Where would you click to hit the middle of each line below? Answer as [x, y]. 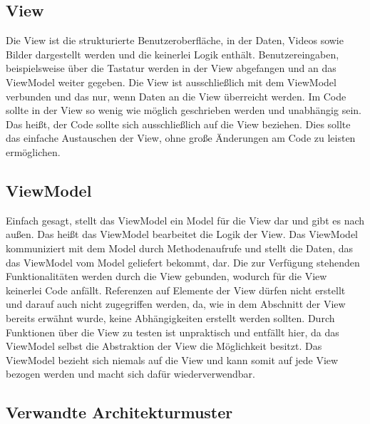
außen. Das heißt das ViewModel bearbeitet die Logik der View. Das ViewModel [182, 234]
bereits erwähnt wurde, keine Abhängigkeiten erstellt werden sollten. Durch [170, 317]
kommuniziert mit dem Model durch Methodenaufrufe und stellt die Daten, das [180, 248]
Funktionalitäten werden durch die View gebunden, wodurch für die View [166, 276]
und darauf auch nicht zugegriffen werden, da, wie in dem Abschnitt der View [176, 304]
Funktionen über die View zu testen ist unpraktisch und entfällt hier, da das [173, 332]
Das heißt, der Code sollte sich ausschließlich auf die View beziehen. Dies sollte [178, 124]
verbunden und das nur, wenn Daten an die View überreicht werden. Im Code [176, 96]
